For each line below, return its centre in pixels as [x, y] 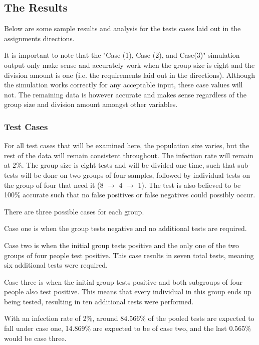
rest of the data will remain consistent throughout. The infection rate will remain [129, 155]
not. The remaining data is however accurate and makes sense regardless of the [125, 94]
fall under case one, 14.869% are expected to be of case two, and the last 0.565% [127, 328]
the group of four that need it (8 [54, 185]
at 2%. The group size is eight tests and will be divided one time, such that [120, 165]
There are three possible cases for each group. [74, 211]
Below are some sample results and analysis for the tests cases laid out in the [122, 28]
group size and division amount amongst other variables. [91, 104]
